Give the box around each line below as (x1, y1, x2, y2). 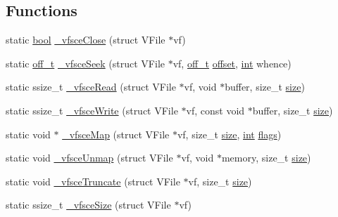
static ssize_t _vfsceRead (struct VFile (6, 79, 176, 94)
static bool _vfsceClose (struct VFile (6, 32, 165, 47)
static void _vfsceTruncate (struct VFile (6, 173, 180, 188)
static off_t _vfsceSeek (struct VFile (6, 55, 165, 70)
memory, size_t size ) (221, 150, 311, 165)
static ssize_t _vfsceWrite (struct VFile (6, 103, 178, 117)
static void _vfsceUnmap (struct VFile (6, 150, 173, 165)
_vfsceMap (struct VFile (62, 126, 170, 141)
